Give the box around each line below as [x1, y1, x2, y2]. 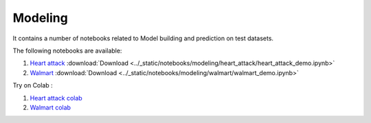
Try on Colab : [12, 81, 53, 90]
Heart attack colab [30, 94, 82, 102]
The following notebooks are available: [12, 46, 122, 55]
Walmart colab [30, 103, 71, 111]
